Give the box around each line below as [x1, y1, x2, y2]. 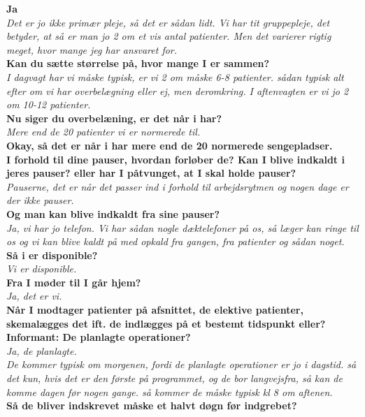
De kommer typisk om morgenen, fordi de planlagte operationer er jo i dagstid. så [6, 357, 357, 372]
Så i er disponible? [6, 247, 98, 262]
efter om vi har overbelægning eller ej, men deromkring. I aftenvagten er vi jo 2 [6, 83, 349, 98]
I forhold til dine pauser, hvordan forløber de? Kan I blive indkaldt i [6, 152, 345, 166]
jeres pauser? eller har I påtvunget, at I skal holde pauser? [6, 166, 296, 180]
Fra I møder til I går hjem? [6, 275, 141, 289]
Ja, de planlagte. [6, 343, 77, 358]
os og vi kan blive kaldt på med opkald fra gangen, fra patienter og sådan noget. [6, 234, 345, 249]
